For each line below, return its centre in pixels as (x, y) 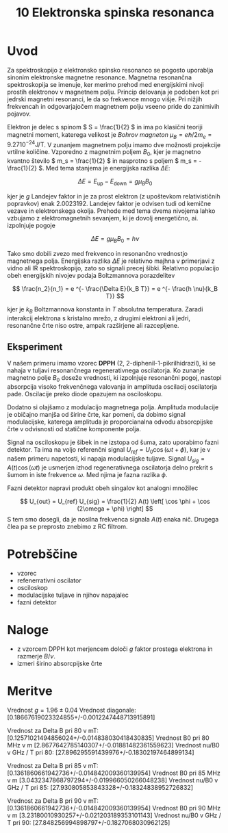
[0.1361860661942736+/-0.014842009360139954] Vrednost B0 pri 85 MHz (114, 773)
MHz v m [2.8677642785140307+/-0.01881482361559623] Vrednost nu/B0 (114, 745)
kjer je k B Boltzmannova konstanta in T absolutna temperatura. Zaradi (105, 310)
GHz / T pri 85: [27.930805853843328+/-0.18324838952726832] (100, 787)
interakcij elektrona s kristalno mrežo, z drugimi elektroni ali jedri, (99, 318)
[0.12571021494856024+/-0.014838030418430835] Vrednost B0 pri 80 (109, 738)
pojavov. (19, 114)
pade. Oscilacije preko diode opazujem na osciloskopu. (85, 394)
